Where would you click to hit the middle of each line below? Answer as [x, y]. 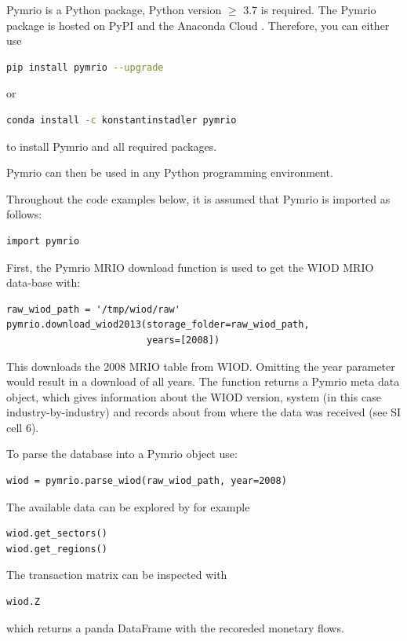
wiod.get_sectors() [57, 534]
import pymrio [43, 241]
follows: [24, 214]
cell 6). [23, 427]
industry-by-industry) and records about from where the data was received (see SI [204, 412]
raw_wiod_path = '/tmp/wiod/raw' [93, 309]
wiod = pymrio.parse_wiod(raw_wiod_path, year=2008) [147, 481]
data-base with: [44, 282]
